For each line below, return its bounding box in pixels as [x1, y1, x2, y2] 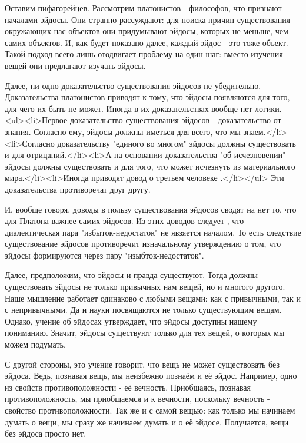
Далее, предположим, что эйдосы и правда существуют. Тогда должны [5, 269, 258, 281]
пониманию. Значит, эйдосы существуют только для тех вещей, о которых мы [5, 326, 285, 339]
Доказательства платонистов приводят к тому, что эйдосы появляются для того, [5, 91, 290, 103]
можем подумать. [5, 338, 66, 351]
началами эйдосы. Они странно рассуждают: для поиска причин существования [5, 13, 291, 25]
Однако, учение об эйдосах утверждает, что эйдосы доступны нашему [5, 315, 257, 327]
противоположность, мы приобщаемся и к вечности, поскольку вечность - [5, 392, 270, 405]
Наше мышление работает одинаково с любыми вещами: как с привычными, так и [5, 292, 301, 304]
